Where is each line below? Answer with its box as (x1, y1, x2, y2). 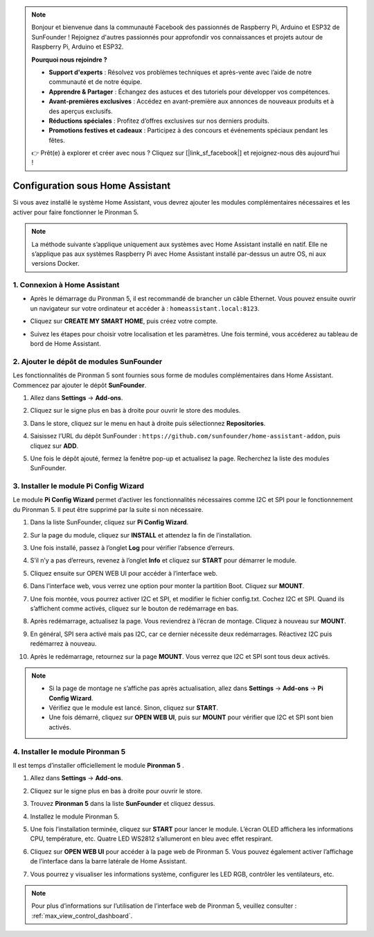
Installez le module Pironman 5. (30, 812, 120, 820)
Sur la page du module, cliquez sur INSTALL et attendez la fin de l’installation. (30, 531, 252, 539)
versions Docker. (31, 259, 80, 268)
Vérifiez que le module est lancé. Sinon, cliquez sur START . (48, 704, 218, 712)
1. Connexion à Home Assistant (12, 280, 120, 290)
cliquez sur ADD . (30, 441, 79, 450)
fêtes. (48, 136, 65, 144)
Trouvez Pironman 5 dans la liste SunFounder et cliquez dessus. (30, 800, 215, 808)
